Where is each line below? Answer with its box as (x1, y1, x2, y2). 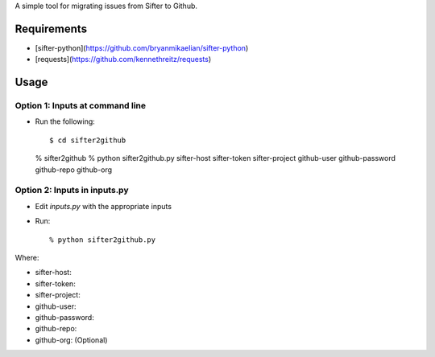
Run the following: (35, 117, 96, 126)
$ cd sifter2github (49, 135, 126, 145)
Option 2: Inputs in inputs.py (14, 185, 129, 196)
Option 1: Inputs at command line (14, 101, 147, 112)
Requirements (14, 22, 88, 35)
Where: (14, 252, 39, 262)
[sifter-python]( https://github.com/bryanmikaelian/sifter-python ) (35, 43, 249, 52)
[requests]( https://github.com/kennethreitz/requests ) (35, 55, 212, 64)
